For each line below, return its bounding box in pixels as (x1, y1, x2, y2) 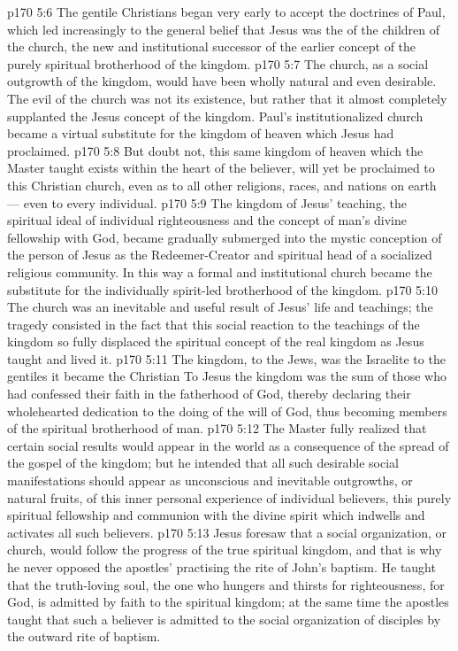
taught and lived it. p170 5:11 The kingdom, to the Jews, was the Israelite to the (7, 349, 446, 368)
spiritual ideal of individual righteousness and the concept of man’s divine (7, 211, 408, 229)
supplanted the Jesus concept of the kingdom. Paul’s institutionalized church (7, 106, 424, 125)
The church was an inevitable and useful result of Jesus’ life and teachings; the (7, 298, 433, 316)
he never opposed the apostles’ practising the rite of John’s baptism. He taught (7, 558, 436, 576)
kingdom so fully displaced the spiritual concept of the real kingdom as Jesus (7, 332, 424, 351)
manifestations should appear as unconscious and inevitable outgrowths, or (7, 471, 413, 490)
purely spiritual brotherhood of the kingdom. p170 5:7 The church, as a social (7, 54, 429, 73)
